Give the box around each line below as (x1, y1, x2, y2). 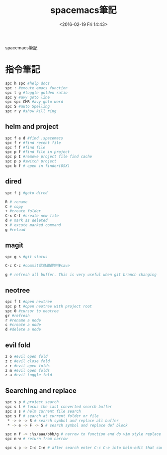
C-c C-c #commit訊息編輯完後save (5, 263, 70, 268)
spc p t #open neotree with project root (5, 303, 92, 309)
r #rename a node (5, 317, 41, 323)
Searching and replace (5, 386, 77, 395)
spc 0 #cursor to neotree (5, 308, 59, 313)
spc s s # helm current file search (5, 409, 81, 414)
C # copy (5, 204, 23, 209)
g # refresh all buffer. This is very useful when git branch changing (5, 272, 157, 277)
